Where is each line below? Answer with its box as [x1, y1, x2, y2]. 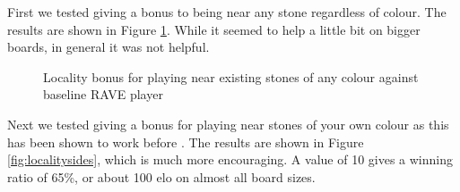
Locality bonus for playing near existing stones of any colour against [43, 67, 419, 86]
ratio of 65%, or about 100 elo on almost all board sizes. [7, 167, 316, 186]
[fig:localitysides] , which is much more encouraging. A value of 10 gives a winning [7, 150, 453, 169]
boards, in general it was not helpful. [7, 38, 210, 56]
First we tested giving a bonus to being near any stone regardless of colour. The [7, 3, 447, 21]
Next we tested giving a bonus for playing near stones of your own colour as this [7, 114, 449, 133]
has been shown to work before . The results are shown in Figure [7, 132, 364, 151]
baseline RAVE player [43, 85, 163, 104]
